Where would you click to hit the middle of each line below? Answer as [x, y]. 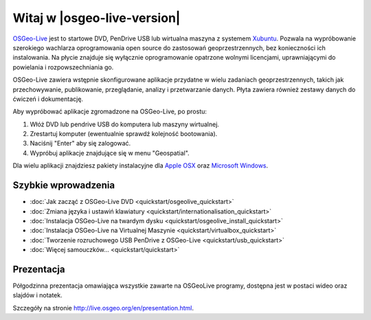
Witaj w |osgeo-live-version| [97, 18]
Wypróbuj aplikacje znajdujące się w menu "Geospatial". [110, 153]
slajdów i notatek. [37, 295]
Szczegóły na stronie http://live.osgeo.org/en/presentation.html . [103, 308]
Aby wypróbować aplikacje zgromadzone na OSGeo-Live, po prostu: [110, 112]
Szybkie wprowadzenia [64, 185]
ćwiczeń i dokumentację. [48, 99]
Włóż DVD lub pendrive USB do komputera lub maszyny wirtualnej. [125, 124]
